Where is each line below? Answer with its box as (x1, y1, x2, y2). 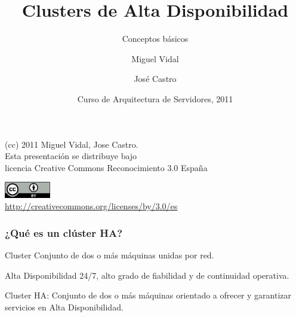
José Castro (134, 72, 177, 85)
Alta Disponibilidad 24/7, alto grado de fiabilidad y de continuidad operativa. (5, 269, 289, 281)
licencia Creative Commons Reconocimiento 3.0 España (5, 161, 208, 173)
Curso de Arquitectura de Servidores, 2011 (77, 92, 233, 105)
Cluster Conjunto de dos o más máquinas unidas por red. (5, 249, 214, 261)
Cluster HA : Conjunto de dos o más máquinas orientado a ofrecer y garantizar (5, 289, 292, 301)
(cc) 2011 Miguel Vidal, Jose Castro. (5, 138, 138, 150)
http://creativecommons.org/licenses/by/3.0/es (5, 200, 178, 212)
